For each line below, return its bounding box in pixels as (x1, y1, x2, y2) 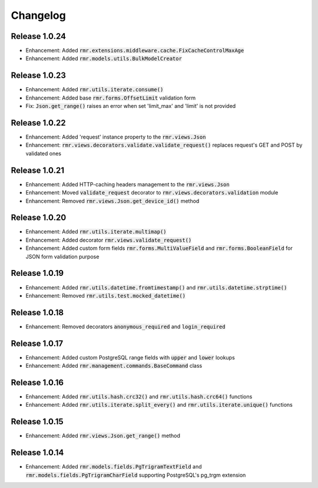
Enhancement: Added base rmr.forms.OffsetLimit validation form (25, 94, 196, 101)
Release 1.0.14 (11, 448, 64, 458)
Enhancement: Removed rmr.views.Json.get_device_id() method (25, 197, 200, 205)
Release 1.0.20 (11, 213, 67, 223)
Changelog (11, 9, 66, 22)
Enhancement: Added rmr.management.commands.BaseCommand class (25, 362, 203, 370)
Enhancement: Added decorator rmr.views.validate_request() (25, 236, 192, 243)
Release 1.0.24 (11, 31, 66, 41)
